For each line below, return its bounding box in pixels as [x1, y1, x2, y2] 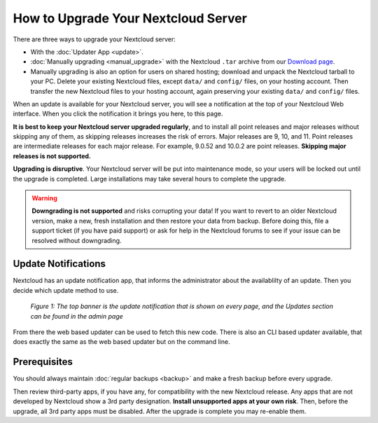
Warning [31, 194, 57, 202]
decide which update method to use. [13, 286, 119, 294]
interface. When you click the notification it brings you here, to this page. [13, 109, 223, 118]
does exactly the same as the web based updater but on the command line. [13, 338, 230, 346]
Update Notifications [13, 258, 106, 270]
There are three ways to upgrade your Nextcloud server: [13, 35, 176, 43]
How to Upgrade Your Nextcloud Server [13, 11, 248, 26]
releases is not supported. [13, 151, 91, 160]
